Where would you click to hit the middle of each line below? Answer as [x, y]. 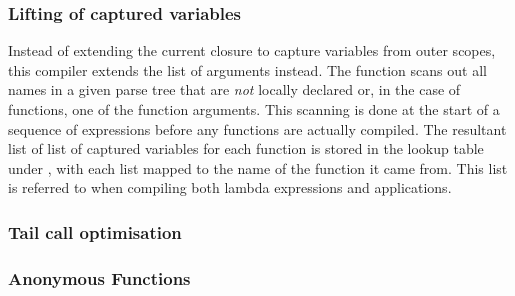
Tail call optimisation [95, 231]
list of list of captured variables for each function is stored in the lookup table [246, 148]
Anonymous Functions [99, 277]
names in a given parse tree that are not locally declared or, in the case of [234, 89]
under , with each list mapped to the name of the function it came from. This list [258, 167]
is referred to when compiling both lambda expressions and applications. [230, 187]
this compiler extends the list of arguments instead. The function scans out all [247, 69]
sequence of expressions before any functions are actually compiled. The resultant [257, 128]
